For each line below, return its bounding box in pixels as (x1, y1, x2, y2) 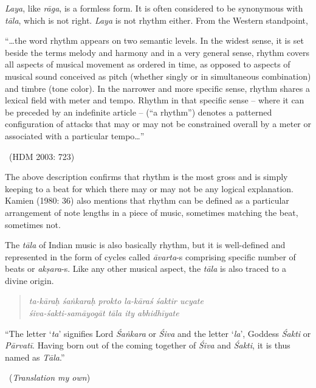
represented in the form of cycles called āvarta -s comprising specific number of (5, 250, 296, 263)
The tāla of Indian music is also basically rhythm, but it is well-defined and (5, 238, 286, 251)
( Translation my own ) (9, 371, 91, 384)
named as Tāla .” (5, 350, 65, 363)
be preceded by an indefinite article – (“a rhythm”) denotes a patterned (5, 105, 272, 118)
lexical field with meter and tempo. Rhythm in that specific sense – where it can (5, 94, 304, 106)
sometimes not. (5, 218, 61, 230)
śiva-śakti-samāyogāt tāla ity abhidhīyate (29, 307, 179, 319)
